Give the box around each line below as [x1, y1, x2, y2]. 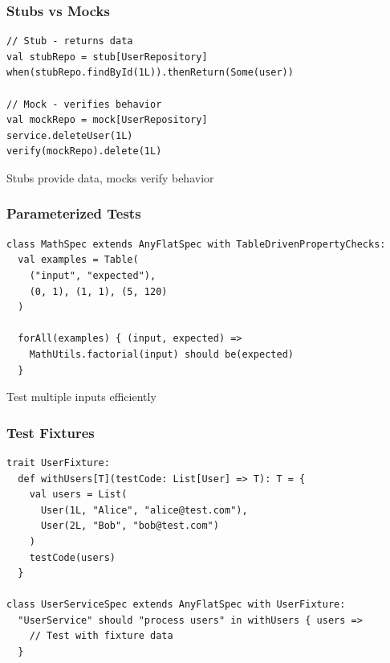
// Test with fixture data [29, 630, 173, 642]
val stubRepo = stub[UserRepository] [6, 51, 208, 63]
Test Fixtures [6, 422, 95, 442]
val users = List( [29, 489, 128, 501]
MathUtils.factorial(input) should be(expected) [29, 348, 294, 360]
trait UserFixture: [6, 456, 110, 469]
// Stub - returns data [6, 35, 133, 47]
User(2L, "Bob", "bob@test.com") [40, 520, 219, 532]
